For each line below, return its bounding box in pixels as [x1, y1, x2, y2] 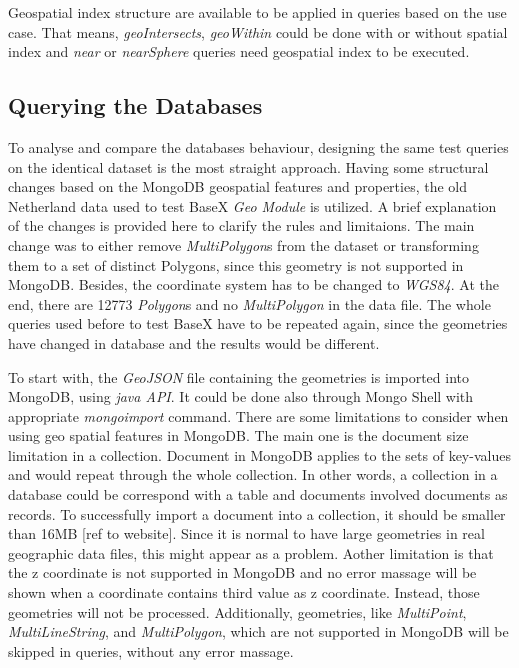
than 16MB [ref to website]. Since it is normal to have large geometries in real [8, 523, 485, 544]
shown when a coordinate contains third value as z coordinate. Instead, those [8, 582, 480, 603]
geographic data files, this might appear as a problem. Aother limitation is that [8, 542, 494, 563]
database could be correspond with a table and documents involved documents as [8, 484, 508, 505]
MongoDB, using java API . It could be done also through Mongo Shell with [8, 386, 474, 407]
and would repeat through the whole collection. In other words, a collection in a [8, 464, 498, 485]
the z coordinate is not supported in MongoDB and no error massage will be [8, 562, 477, 583]
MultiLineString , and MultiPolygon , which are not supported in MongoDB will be [8, 621, 509, 642]
